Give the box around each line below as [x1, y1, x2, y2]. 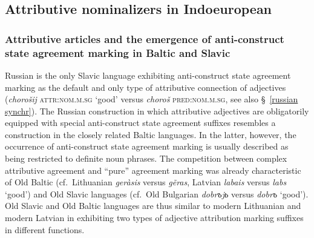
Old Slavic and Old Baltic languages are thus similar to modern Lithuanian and [5, 199, 301, 212]
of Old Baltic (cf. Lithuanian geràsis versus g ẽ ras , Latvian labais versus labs [5, 176, 287, 188]
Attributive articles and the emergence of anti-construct [5, 31, 284, 46]
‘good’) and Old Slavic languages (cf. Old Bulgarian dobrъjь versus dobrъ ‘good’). [5, 187, 309, 200]
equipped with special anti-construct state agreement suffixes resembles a [5, 116, 276, 129]
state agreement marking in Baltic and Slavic [5, 45, 231, 60]
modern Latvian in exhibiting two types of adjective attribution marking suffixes [5, 211, 304, 224]
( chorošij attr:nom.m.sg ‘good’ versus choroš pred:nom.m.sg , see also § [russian [5, 93, 298, 105]
